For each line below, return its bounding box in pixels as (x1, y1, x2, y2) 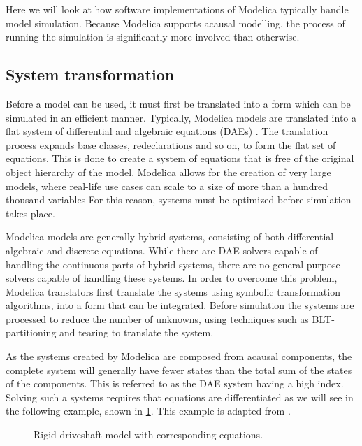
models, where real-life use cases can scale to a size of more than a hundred (6, 178, 328, 193)
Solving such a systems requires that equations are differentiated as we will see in (6, 389, 354, 404)
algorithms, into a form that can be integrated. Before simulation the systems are (6, 298, 354, 312)
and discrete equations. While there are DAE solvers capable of (47, 243, 318, 257)
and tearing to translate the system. (59, 325, 214, 340)
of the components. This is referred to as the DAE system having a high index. (6, 376, 344, 391)
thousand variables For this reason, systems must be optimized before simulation (6, 192, 352, 207)
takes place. (6, 206, 55, 220)
